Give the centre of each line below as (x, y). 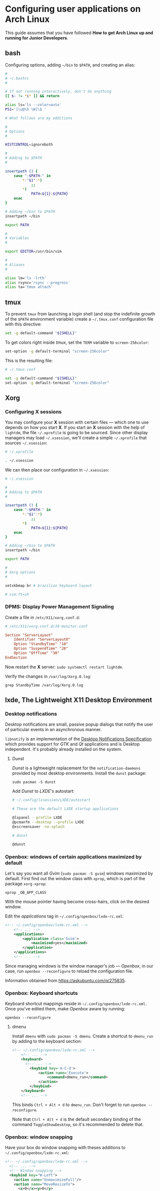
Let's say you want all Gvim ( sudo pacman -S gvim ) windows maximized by (79, 873)
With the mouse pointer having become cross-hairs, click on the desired (77, 902)
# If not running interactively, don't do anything (58, 92)
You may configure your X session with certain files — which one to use (77, 422)
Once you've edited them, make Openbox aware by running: (65, 1009)
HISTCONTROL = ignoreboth (29, 145)
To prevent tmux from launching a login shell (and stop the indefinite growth (80, 314)
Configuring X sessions (33, 411)
